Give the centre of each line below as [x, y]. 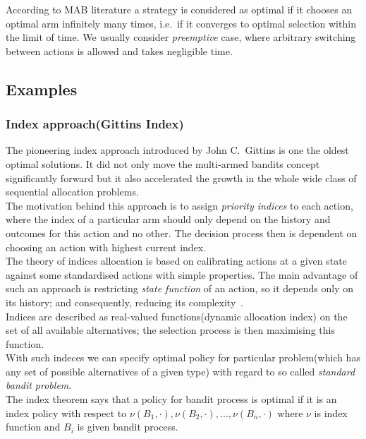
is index [331, 413]
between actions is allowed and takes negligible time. [119, 50]
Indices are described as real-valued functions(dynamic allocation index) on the [177, 316]
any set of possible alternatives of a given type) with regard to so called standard [181, 371]
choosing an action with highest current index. [106, 247]
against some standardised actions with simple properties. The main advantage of [182, 274]
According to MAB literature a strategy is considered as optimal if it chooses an [179, 9]
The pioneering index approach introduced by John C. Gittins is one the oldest [177, 150]
